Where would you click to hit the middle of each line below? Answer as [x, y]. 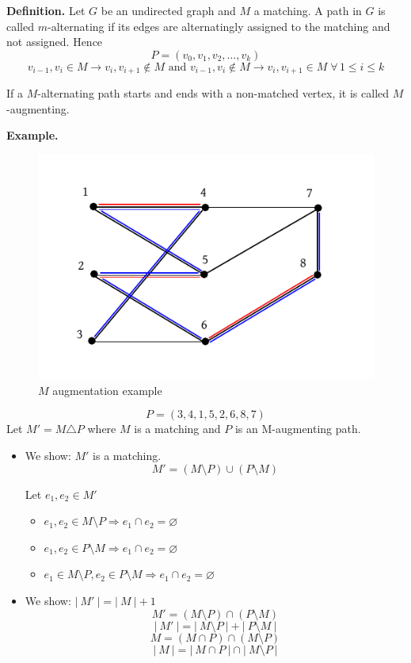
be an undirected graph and [168, 10]
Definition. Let [46, 10]
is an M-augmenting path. [298, 429]
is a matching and [177, 429]
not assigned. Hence [55, 42]
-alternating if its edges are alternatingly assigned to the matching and [219, 26]
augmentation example [107, 390]
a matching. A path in [308, 10]
